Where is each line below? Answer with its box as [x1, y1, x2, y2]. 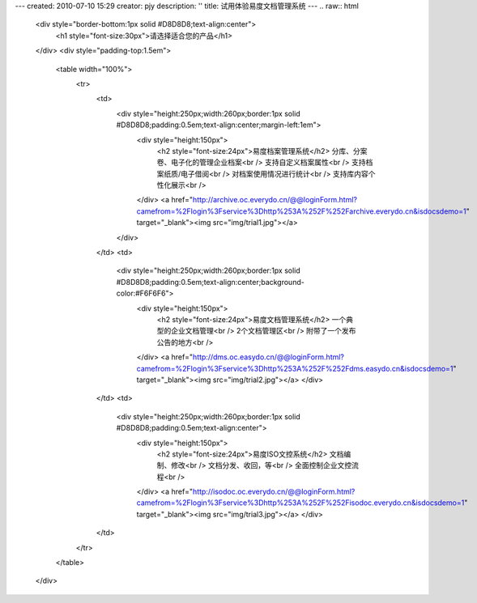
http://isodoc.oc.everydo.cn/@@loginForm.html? [192, 486, 356, 497]
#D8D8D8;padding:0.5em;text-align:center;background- [116, 277, 305, 287]
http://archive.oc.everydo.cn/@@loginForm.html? [192, 195, 358, 205]
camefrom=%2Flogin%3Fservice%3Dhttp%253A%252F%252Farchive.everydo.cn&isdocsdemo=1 [136, 206, 466, 216]
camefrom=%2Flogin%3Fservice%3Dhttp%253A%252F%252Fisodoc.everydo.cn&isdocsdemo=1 [136, 498, 465, 507]
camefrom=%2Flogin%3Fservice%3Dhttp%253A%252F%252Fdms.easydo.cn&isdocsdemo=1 [136, 363, 454, 373]
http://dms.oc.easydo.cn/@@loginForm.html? [192, 352, 344, 362]
